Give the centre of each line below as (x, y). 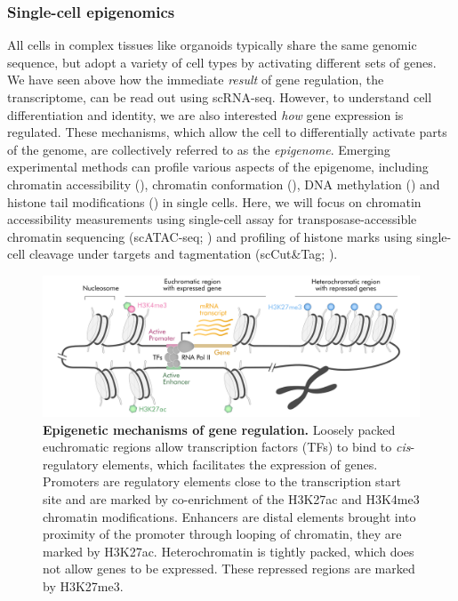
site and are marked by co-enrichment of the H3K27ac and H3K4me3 (231, 498)
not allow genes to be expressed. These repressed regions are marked (229, 569)
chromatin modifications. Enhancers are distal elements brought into (229, 516)
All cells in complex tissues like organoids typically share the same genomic (212, 45)
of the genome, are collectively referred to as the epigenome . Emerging (199, 149)
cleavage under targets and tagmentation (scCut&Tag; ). (183, 254)
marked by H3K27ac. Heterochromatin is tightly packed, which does (229, 551)
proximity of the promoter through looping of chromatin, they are (222, 534)
